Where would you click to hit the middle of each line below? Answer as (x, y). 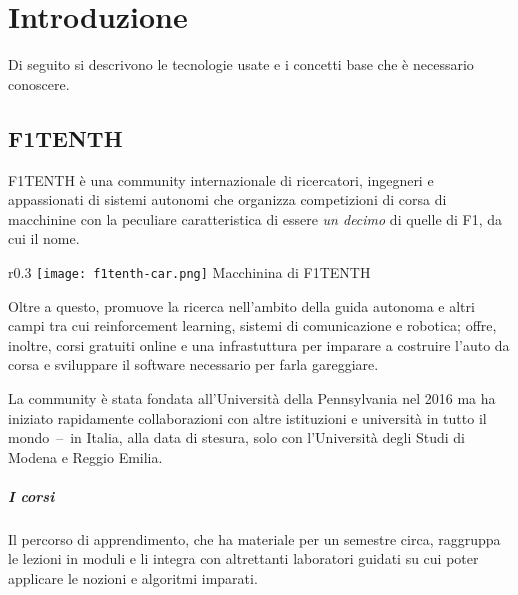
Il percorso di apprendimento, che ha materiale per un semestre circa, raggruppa (254, 538)
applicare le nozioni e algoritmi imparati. (133, 578)
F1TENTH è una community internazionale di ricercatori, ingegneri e (221, 179)
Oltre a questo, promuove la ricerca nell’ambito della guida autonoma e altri (241, 305)
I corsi (31, 495)
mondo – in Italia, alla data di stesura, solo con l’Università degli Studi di (236, 437)
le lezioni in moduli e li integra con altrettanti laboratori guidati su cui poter (243, 558)
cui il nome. (44, 238)
